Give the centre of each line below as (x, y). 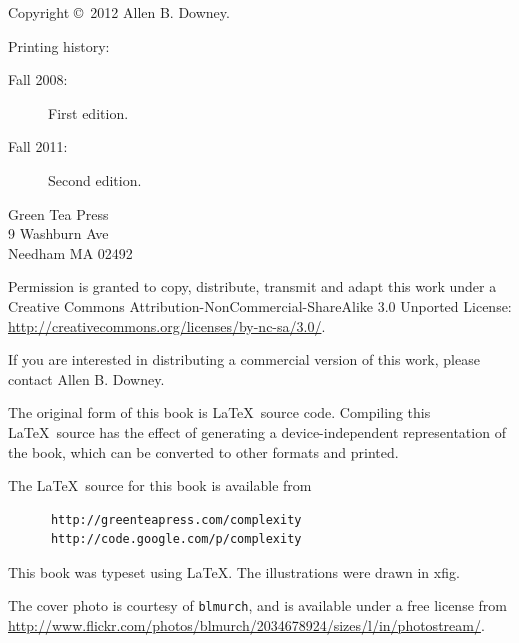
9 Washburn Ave (58, 233)
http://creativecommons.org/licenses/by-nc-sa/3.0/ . (167, 325)
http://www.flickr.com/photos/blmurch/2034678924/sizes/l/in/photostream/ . (246, 625)
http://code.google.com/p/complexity (176, 539)
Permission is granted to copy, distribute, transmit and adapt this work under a (252, 286)
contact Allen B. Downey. (86, 378)
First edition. (88, 112)
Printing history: (59, 45)
